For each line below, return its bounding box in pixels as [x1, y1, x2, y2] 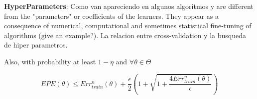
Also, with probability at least [4, 56, 96, 66]
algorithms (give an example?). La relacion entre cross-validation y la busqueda [4, 30, 246, 40]
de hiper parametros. [4, 40, 68, 50]
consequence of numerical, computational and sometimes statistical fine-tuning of [4, 20, 252, 31]
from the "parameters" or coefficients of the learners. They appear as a [4, 10, 219, 21]
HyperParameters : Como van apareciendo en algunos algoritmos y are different [4, 1, 254, 11]
